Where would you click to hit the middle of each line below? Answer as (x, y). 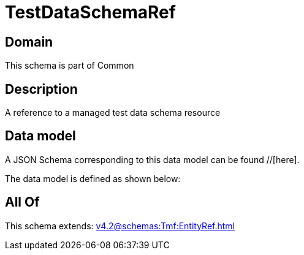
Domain (29, 42)
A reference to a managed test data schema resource (113, 113)
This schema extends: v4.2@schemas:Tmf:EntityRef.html (120, 226)
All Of (22, 202)
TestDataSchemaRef (90, 12)
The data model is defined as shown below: (93, 178)
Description (41, 89)
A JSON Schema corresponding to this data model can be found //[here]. (152, 159)
